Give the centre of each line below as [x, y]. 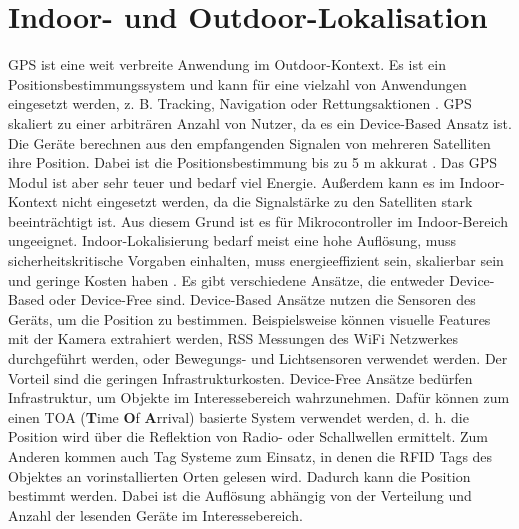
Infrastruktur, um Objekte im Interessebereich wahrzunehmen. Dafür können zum [259, 397]
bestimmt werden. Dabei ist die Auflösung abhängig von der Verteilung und [240, 495]
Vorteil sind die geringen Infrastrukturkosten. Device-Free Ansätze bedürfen [240, 377]
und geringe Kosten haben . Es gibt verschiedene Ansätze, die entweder [226, 279]
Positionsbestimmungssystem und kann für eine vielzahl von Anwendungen [237, 83]
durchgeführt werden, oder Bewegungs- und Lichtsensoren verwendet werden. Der [258, 358]
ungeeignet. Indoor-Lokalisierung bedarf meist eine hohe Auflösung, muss [232, 240]
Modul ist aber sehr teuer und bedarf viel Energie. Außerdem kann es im [231, 181]
